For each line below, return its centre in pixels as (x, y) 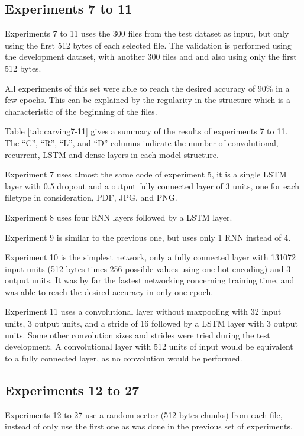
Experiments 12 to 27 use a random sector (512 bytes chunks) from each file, (144, 414)
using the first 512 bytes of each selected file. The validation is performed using (148, 45)
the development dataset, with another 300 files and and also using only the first (151, 56)
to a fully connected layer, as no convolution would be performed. (124, 358)
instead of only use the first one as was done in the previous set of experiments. (149, 426)
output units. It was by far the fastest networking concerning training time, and (150, 280)
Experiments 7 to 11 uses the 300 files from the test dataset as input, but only (147, 33)
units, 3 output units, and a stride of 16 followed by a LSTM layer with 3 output (151, 323)
